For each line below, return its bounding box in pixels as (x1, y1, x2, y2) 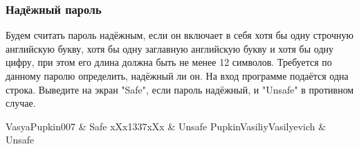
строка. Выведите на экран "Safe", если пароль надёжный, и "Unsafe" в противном (6, 82, 354, 96)
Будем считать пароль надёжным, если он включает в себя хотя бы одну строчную (6, 28, 353, 42)
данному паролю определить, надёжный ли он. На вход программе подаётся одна (6, 69, 349, 82)
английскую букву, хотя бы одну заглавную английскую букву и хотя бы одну (6, 41, 334, 55)
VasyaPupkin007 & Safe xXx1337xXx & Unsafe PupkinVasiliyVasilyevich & (6, 119, 326, 133)
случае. (6, 96, 36, 110)
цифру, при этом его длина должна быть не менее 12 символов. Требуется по (6, 55, 332, 69)
